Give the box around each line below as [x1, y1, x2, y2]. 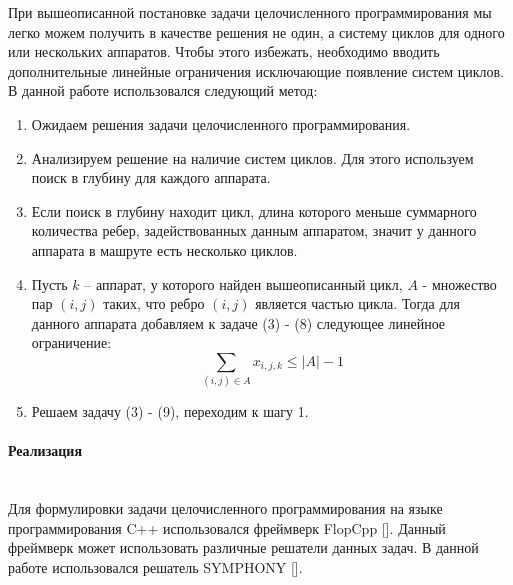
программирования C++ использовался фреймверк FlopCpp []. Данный [8, 517, 446, 538]
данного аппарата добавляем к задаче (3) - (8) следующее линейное [31, 312, 446, 333]
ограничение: [31, 332, 112, 353]
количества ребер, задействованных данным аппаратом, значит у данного [31, 220, 477, 241]
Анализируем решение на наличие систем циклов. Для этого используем [31, 147, 474, 168]
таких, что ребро [103, 293, 205, 314]
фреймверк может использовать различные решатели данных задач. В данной [8, 537, 479, 558]
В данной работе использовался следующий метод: [8, 80, 318, 101]
